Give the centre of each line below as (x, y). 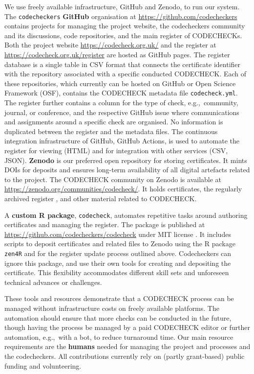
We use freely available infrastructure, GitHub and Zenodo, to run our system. (122, 6)
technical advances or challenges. (53, 282)
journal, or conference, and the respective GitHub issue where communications (122, 112)
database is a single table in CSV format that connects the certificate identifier (123, 64)
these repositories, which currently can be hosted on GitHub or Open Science (120, 83)
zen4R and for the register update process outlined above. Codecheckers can (118, 253)
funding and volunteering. (43, 365)
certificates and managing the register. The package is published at (105, 224)
